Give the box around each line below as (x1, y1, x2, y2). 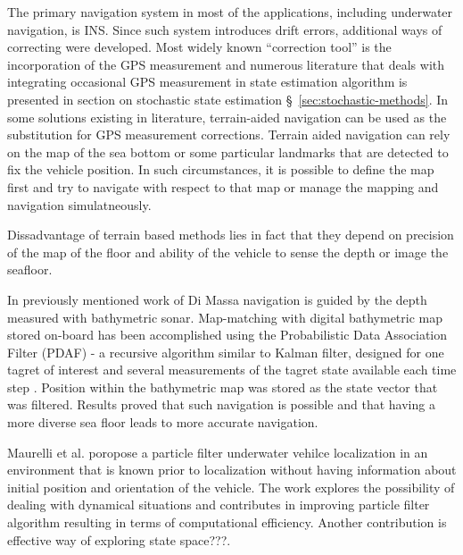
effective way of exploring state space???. (7, 530, 231, 549)
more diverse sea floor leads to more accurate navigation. (7, 413, 318, 432)
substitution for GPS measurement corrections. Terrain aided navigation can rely (7, 125, 451, 144)
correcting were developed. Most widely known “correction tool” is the (7, 38, 392, 56)
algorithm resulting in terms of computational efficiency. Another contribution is (7, 513, 447, 532)
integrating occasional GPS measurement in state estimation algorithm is (7, 72, 408, 91)
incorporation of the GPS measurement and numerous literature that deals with (7, 55, 445, 73)
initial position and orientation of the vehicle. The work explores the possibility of (7, 477, 455, 496)
